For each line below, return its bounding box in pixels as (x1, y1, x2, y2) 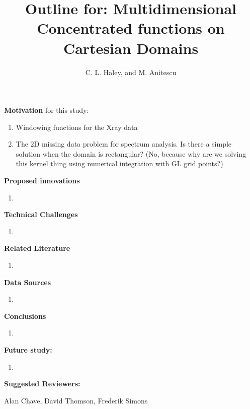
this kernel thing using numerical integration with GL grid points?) (16, 158, 223, 169)
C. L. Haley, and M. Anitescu (85, 66, 177, 77)
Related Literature (4, 243, 70, 253)
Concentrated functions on (37, 18, 225, 38)
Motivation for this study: (4, 105, 89, 115)
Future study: (4, 345, 52, 355)
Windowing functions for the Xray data (16, 121, 138, 132)
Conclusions (4, 310, 46, 321)
